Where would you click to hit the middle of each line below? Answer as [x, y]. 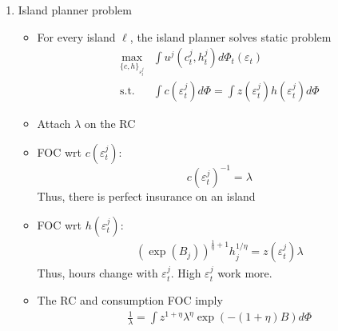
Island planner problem [75, 10]
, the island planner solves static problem [231, 36]
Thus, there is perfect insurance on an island [146, 196]
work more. [245, 273]
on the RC [110, 124]
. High [186, 273]
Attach [54, 124]
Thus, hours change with [97, 273]
